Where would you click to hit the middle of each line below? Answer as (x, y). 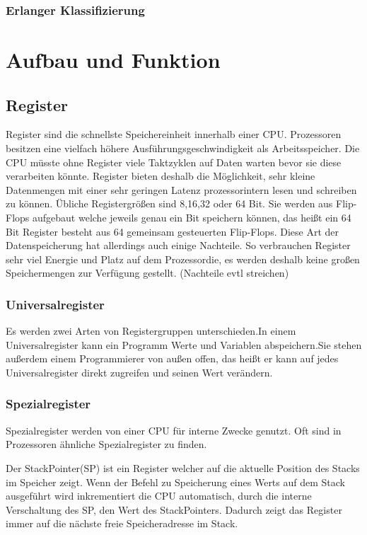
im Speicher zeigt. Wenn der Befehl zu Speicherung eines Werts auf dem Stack (175, 482)
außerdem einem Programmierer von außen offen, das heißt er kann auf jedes (172, 358)
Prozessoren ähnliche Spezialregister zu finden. (106, 444)
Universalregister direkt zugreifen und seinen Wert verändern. (139, 372)
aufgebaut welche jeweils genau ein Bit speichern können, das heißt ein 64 (192, 217)
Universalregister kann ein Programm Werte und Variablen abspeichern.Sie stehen (184, 344)
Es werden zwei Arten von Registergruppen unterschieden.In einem (151, 331)
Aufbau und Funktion (113, 60)
